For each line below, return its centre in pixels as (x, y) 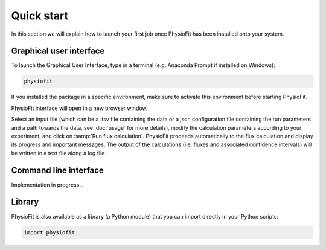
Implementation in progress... (48, 185)
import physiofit (50, 232)
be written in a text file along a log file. (59, 153)
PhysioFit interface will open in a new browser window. (79, 108)
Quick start (40, 16)
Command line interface (57, 170)
